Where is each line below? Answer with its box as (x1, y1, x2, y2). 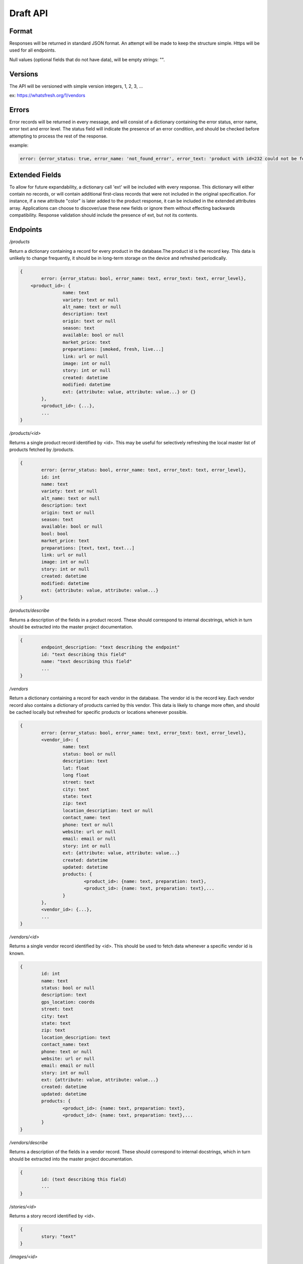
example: (9, 142, 29, 149)
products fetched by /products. (9, 446, 74, 453)
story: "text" (41, 1234, 76, 1239)
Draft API (9, 8, 48, 19)
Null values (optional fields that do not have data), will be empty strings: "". (9, 56, 165, 63)
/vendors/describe (9, 1139, 48, 1145)
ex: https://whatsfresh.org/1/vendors (9, 93, 85, 99)
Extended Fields (9, 170, 62, 179)
